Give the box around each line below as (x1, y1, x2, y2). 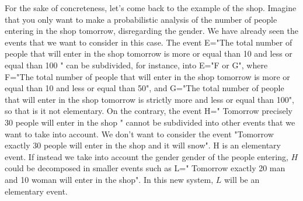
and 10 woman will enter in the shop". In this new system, (5, 173, 214, 185)
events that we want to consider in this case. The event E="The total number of (5, 36, 292, 48)
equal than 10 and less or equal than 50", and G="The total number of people (5, 82, 284, 94)
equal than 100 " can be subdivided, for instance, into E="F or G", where (5, 58, 268, 71)
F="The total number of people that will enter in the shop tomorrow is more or (5, 70, 290, 82)
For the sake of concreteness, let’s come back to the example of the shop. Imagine (5, 2, 297, 13)
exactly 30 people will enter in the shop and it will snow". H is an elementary (5, 139, 281, 151)
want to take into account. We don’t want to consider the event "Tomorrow (5, 127, 274, 140)
